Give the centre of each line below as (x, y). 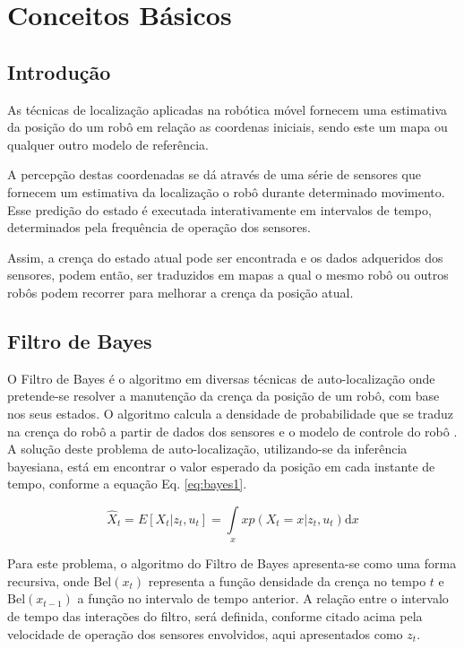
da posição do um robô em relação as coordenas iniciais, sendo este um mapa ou (228, 127)
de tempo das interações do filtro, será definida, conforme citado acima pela (215, 616)
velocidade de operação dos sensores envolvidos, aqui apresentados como (205, 633)
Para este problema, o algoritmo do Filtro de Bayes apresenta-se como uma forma (232, 563)
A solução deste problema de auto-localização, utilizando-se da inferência (207, 449)
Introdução (59, 71)
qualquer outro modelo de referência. (108, 144)
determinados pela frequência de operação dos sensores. (159, 227)
